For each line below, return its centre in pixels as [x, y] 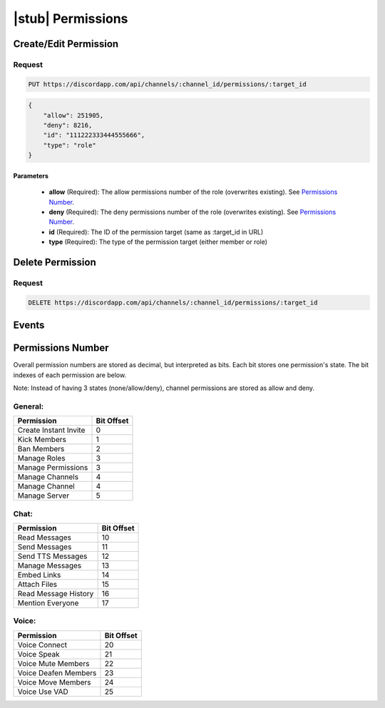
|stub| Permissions [71, 19]
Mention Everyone [48, 602]
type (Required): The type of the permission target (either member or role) [158, 242]
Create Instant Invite [51, 430]
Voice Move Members [55, 682]
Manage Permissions [53, 468]
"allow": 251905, [73, 115]
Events [29, 325]
